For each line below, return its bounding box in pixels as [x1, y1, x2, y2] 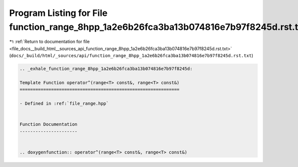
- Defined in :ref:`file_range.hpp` [19, 101, 109, 106]
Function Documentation [19, 122, 78, 127]
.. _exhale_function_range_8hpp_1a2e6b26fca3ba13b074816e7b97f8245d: [19, 66, 193, 72]
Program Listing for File [9, 7, 108, 18]
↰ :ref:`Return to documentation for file [9, 39, 90, 45]
